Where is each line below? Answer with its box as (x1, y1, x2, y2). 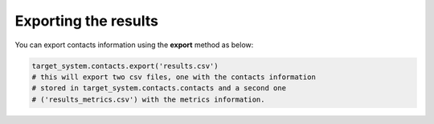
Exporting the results (14, 12, 158, 30)
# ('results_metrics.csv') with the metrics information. (31, 94, 265, 104)
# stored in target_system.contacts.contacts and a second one (31, 84, 287, 93)
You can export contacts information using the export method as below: (14, 40, 254, 50)
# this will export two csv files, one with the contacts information (31, 72, 317, 82)
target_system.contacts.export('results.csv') (31, 61, 219, 70)
